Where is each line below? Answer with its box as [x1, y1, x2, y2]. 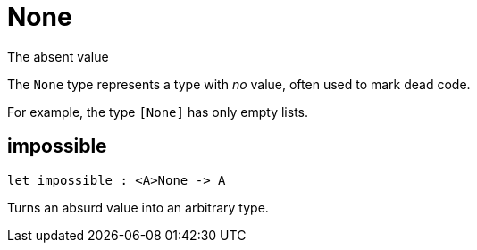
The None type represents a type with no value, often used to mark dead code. [7, 76, 471, 92]
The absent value [7, 48, 109, 64]
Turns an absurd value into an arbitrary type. [7, 199, 269, 215]
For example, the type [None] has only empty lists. [7, 104, 308, 120]
